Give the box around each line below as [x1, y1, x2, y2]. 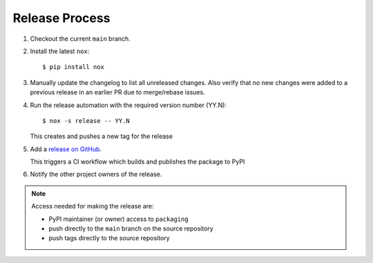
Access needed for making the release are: [31, 202, 155, 211]
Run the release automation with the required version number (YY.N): [30, 101, 227, 109]
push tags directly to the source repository [48, 234, 170, 242]
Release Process [12, 10, 111, 26]
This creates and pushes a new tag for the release [30, 132, 173, 141]
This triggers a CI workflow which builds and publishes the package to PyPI [30, 157, 245, 166]
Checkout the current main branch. [30, 35, 131, 43]
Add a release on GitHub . [30, 145, 102, 153]
